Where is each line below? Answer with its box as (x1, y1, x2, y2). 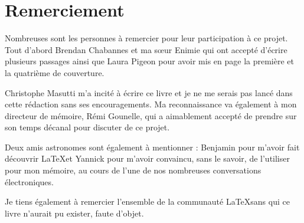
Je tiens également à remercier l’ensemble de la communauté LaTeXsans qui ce (5, 195, 290, 208)
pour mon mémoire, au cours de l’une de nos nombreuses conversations (5, 164, 261, 176)
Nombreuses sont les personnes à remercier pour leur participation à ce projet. (5, 32, 288, 44)
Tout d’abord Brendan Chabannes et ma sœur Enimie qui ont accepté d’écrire (5, 43, 287, 55)
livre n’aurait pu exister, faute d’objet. (5, 206, 144, 219)
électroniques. (5, 175, 54, 188)
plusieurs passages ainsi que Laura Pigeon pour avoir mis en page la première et (5, 55, 294, 67)
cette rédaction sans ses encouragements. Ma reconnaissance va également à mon (5, 98, 297, 110)
